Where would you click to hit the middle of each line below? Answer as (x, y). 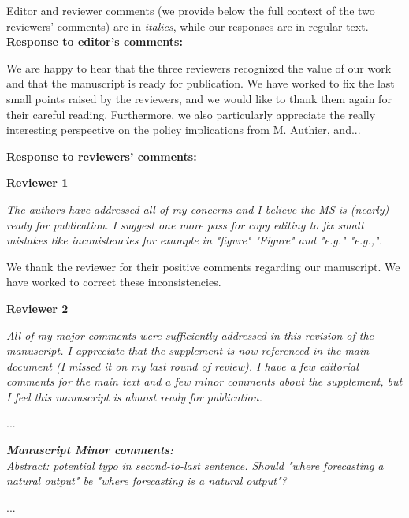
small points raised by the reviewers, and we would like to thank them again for (199, 98)
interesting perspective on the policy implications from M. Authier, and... (184, 130)
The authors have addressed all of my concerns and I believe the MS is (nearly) (198, 209)
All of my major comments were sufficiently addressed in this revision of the (190, 335)
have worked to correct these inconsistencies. (114, 282)
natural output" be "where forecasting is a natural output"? (147, 481)
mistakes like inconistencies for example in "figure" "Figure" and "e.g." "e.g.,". (194, 240)
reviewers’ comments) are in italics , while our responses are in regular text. (188, 26)
